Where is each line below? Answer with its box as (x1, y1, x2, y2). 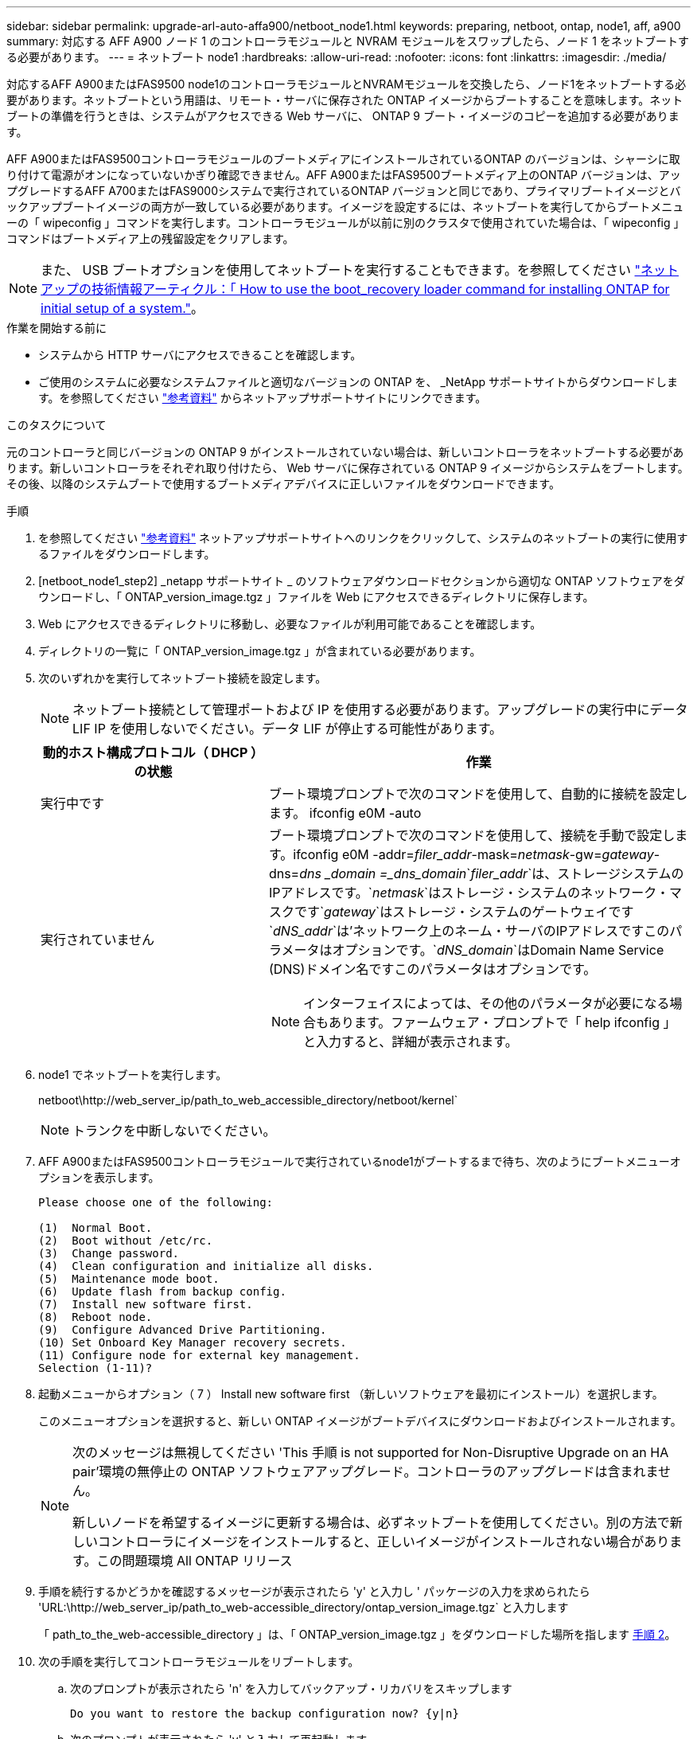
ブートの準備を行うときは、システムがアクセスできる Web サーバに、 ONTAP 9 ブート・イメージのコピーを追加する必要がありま (6, 109, 679, 123)
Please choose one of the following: (38, 1196, 274, 1209)
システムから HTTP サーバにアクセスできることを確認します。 (38, 348, 362, 361)
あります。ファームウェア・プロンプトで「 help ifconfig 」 (328, 1014, 676, 1030)
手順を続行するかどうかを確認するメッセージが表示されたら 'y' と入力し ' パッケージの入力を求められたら (38, 1585, 590, 1598)
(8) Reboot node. (38, 1311, 153, 1323)
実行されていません (41, 932, 155, 948)
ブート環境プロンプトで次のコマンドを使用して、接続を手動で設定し (268, 827, 676, 843)
